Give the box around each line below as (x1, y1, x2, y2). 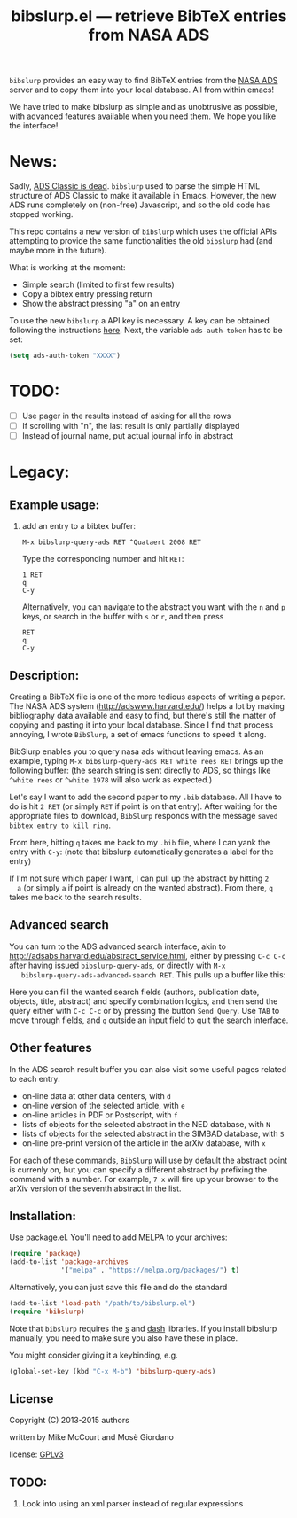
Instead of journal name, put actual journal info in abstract (21, 431, 234, 441)
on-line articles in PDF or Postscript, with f (21, 1109, 178, 1120)
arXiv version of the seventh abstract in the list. (9, 1183, 182, 1194)
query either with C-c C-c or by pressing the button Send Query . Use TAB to (9, 1005, 280, 1016)
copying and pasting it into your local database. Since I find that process (9, 720, 274, 730)
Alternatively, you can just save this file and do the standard (9, 1282, 228, 1292)
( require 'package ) (9, 1249, 82, 1258)
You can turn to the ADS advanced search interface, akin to (9, 941, 226, 952)
